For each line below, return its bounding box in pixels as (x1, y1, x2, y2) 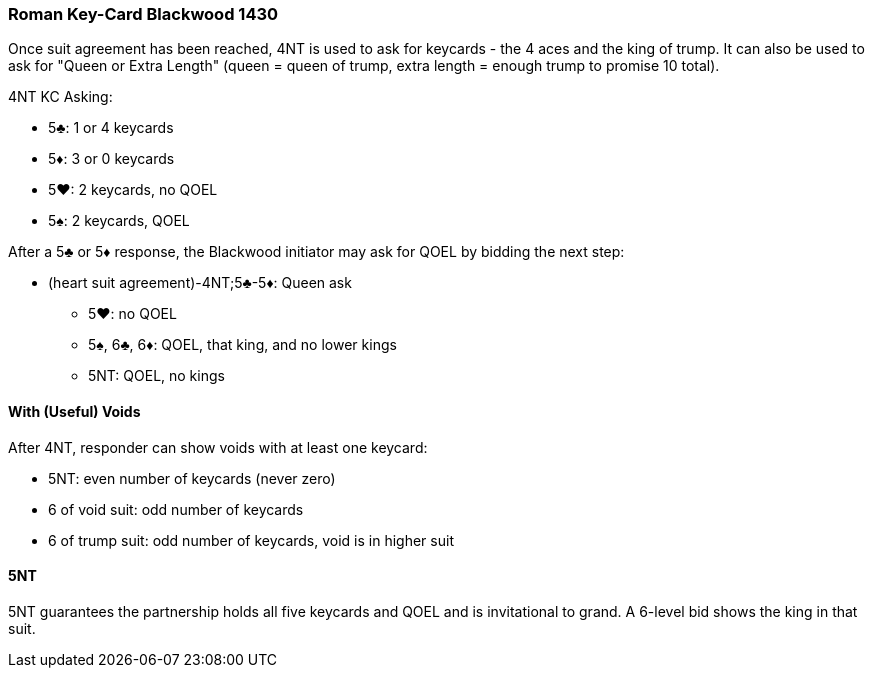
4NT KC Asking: (8, 88, 113, 106)
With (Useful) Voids (8, 402, 141, 420)
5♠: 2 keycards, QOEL (48, 212, 190, 230)
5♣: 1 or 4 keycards (48, 119, 174, 137)
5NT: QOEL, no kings (88, 367, 225, 385)
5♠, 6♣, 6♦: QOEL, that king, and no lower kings (88, 336, 397, 354)
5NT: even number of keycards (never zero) (48, 469, 336, 487)
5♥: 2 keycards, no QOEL (48, 181, 218, 199)
